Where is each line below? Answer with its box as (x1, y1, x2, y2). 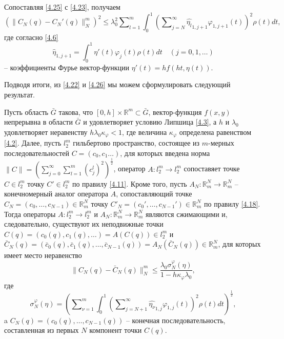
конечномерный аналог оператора (4, 188, 108, 199)
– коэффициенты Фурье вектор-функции (4, 62, 130, 72)
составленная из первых (4, 325, 79, 335)
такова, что (58, 106, 93, 117)
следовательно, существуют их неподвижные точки (4, 218, 164, 229)
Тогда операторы (4, 208, 56, 219)
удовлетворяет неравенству (4, 126, 88, 137)
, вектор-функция (148, 106, 202, 117)
